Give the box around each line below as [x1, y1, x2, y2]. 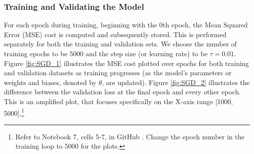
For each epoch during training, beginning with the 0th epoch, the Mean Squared [4, 20, 248, 30]
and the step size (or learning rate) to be [85, 48, 208, 58]
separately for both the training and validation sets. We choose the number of [4, 39, 237, 49]
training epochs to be [4, 48, 68, 58]
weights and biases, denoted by [4, 77, 97, 87]
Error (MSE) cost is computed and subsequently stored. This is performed [4, 29, 227, 39]
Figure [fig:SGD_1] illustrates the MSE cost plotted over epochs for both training [4, 58, 249, 68]
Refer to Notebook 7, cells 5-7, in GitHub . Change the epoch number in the [15, 131, 245, 141]
